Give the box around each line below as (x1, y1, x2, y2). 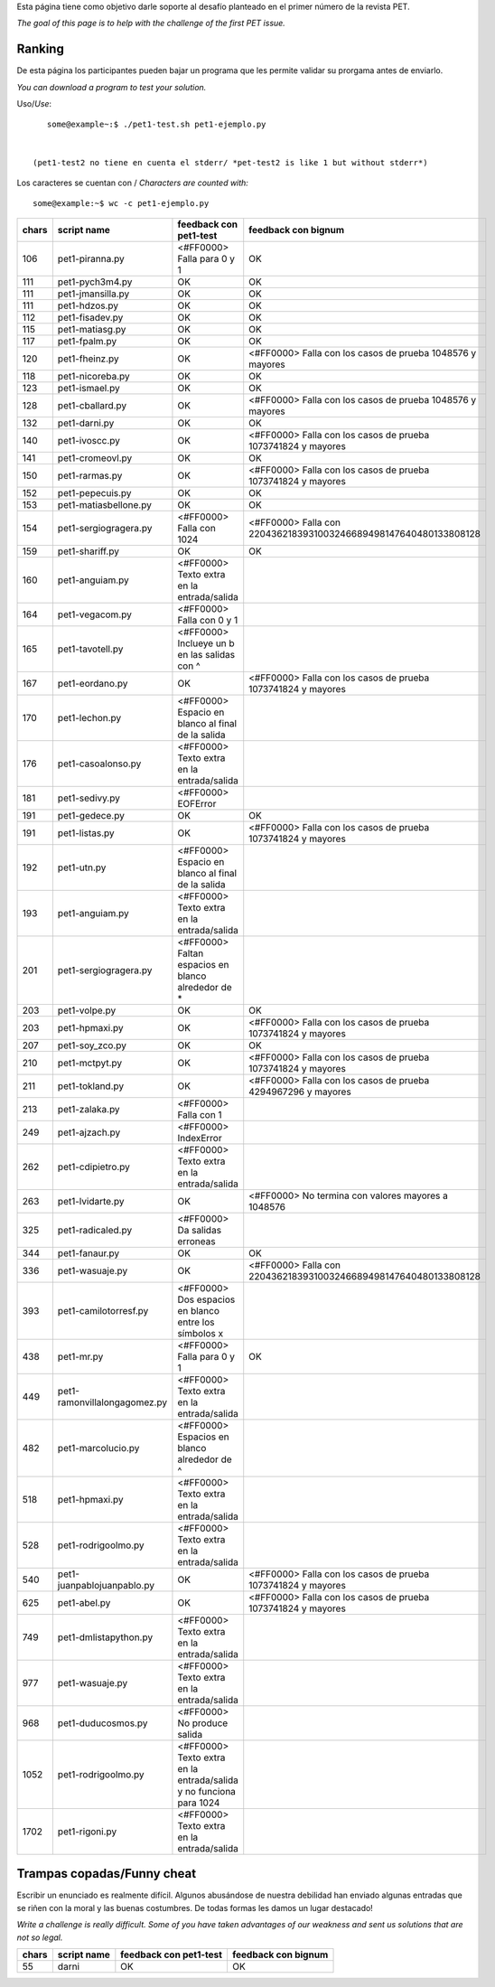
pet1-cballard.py (57, 398, 127, 411)
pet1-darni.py (57, 417, 115, 429)
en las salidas (177, 648, 235, 661)
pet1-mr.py (57, 1350, 104, 1363)
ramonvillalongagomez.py (57, 1396, 167, 1409)
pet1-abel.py (57, 1596, 111, 1608)
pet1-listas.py (57, 827, 115, 839)
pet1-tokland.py (57, 1080, 125, 1092)
